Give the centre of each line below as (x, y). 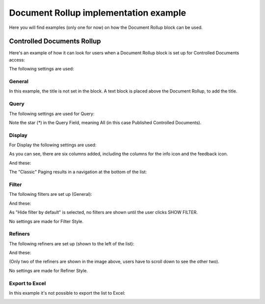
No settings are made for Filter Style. (46, 221)
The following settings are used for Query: (52, 114)
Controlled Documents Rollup (55, 41)
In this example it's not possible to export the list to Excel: (67, 293)
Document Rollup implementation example (98, 13)
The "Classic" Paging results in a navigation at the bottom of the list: (78, 172)
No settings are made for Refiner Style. (48, 270)
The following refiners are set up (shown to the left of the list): (72, 244)
